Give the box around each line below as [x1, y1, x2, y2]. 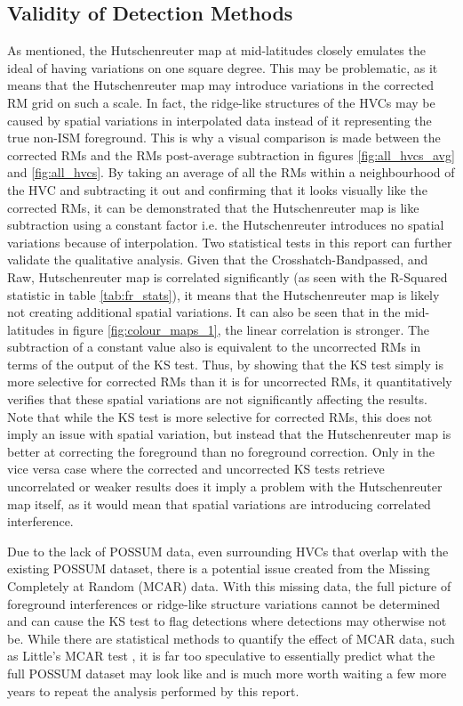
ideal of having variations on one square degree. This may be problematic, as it [7, 58, 438, 77]
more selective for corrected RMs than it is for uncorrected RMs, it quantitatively [7, 372, 452, 391]
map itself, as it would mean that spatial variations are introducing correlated [7, 494, 431, 513]
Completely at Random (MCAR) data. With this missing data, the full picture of [7, 577, 451, 596]
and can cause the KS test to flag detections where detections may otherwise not [7, 612, 447, 630]
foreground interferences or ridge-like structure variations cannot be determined [7, 594, 441, 613]
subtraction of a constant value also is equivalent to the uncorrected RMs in [7, 337, 421, 356]
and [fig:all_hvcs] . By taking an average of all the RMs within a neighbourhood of [7, 163, 455, 182]
